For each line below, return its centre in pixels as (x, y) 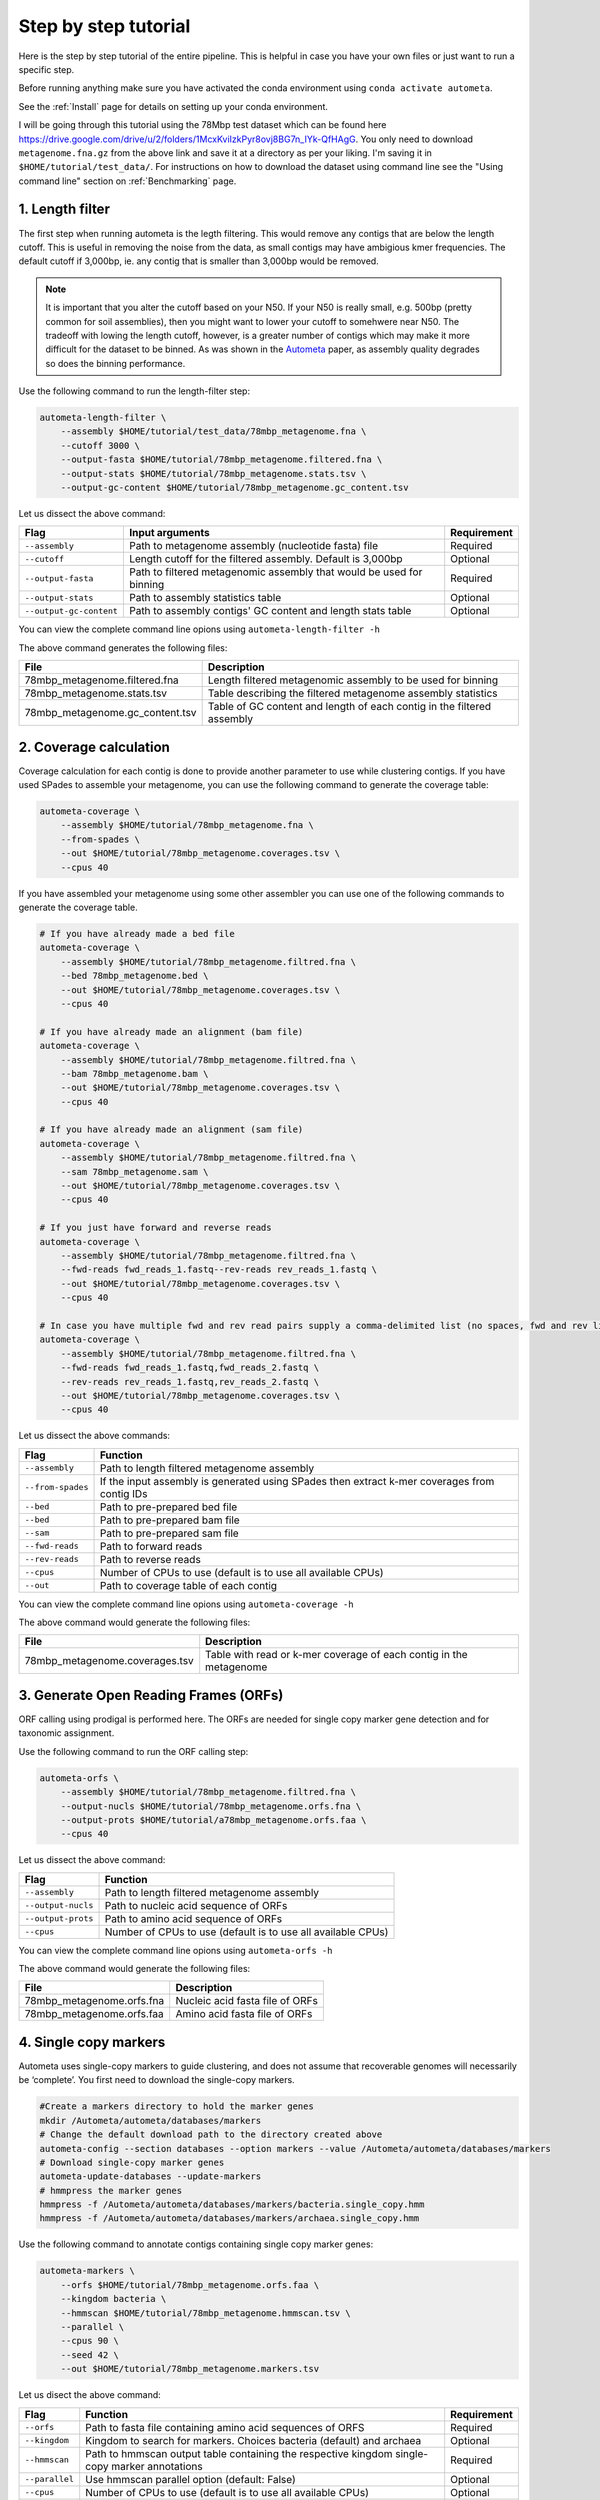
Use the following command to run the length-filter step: (134, 391)
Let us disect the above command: (90, 2395)
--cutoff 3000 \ (100, 445)
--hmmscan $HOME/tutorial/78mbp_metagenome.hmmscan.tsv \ (205, 2313)
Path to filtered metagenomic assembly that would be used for (275, 572)
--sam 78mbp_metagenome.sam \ (134, 1171)
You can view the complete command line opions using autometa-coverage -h (186, 1604)
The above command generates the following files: (123, 647)
